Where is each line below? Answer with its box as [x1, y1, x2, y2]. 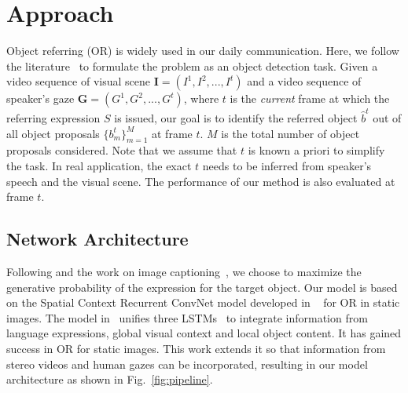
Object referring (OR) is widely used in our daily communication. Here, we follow [6, 42, 399, 59]
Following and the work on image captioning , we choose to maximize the [6, 264, 362, 279]
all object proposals [6, 125, 100, 141]
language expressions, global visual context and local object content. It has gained [6, 325, 402, 341]
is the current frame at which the [230, 90, 390, 107]
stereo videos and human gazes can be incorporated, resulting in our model [6, 355, 368, 372]
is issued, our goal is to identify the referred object [114, 110, 358, 126]
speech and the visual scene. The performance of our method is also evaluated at [6, 173, 395, 189]
